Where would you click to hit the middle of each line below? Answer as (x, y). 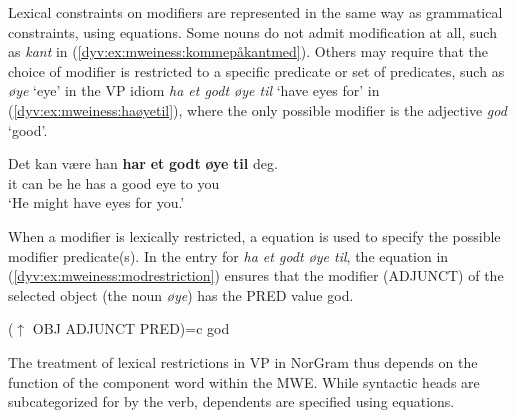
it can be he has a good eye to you (114, 182)
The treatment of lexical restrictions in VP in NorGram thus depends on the (243, 361)
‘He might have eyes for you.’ (96, 202)
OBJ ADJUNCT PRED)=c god (131, 328)
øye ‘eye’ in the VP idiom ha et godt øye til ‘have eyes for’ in (194, 90)
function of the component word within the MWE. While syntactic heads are (244, 381)
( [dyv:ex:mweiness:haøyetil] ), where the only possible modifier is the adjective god (257, 109)
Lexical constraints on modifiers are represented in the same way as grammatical (255, 12)
